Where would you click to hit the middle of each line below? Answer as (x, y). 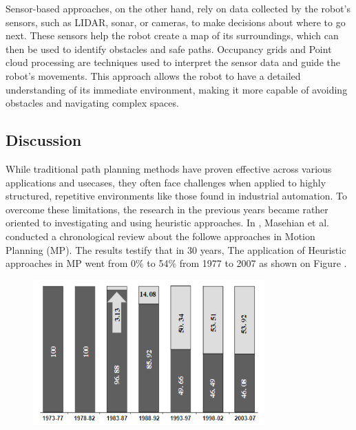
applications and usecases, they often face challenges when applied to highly (166, 182)
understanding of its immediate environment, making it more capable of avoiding (177, 89)
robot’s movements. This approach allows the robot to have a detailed (153, 75)
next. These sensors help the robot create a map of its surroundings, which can (172, 35)
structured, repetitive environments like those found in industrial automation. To (177, 196)
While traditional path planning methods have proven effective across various (169, 168)
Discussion (44, 140)
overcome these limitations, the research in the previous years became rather (167, 209)
